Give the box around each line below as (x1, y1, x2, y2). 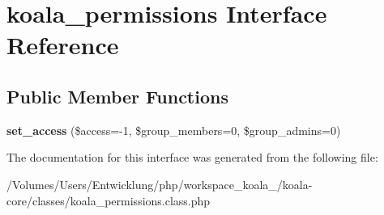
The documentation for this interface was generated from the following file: (6, 149, 378, 166)
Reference (6, 28, 119, 61)
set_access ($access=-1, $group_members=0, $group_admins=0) (6, 121, 341, 138)
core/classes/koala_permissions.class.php (6, 192, 211, 209)
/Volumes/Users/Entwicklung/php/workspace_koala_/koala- (6, 175, 313, 192)
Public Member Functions (6, 83, 228, 108)
